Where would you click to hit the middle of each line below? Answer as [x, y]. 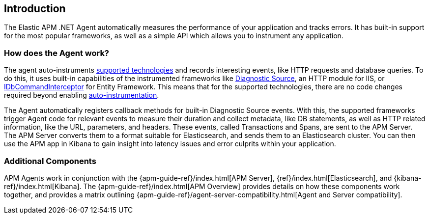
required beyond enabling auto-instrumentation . [82, 95]
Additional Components [50, 161]
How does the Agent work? [57, 53]
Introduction [35, 9]
